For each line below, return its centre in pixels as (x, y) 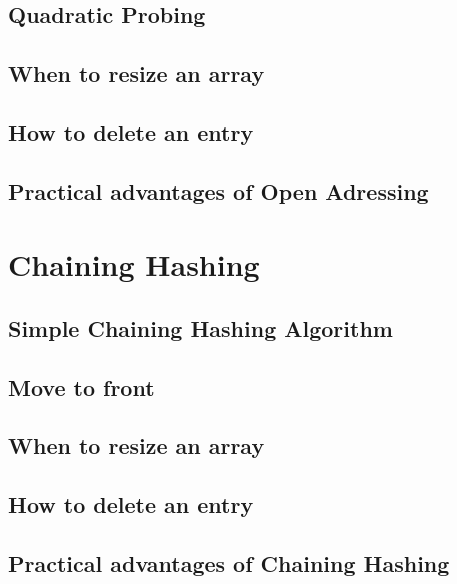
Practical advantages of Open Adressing (218, 190)
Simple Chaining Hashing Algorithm (200, 327)
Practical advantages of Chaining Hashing (229, 563)
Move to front (81, 386)
